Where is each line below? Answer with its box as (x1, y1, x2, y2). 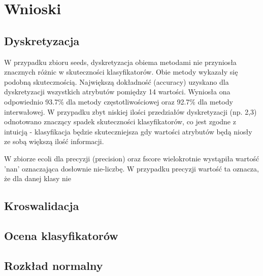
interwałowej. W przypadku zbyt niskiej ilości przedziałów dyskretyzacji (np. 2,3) (4, 106, 257, 117)
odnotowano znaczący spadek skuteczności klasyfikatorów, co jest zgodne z (4, 116, 236, 127)
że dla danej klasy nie (4, 173, 71, 184)
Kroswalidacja (4, 198, 79, 214)
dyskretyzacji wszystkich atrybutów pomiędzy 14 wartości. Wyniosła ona (4, 86, 231, 97)
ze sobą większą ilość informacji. (4, 136, 104, 147)
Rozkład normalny (4, 257, 103, 273)
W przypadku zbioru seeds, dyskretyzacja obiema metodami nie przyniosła (4, 56, 237, 67)
